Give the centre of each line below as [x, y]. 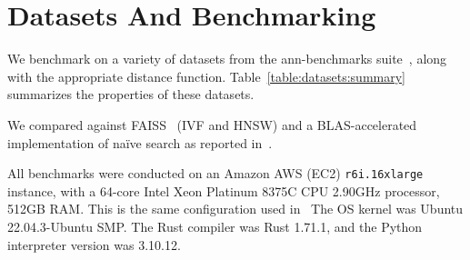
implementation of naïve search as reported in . [140, 142]
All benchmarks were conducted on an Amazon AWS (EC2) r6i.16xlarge [215, 173]
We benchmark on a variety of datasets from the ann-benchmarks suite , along [227, 59]
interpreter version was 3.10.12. [94, 244]
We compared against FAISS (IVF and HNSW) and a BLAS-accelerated [212, 124]
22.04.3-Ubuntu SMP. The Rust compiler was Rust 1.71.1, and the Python [215, 226]
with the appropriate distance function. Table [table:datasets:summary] [206, 76]
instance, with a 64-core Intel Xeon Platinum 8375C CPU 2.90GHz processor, [224, 190]
